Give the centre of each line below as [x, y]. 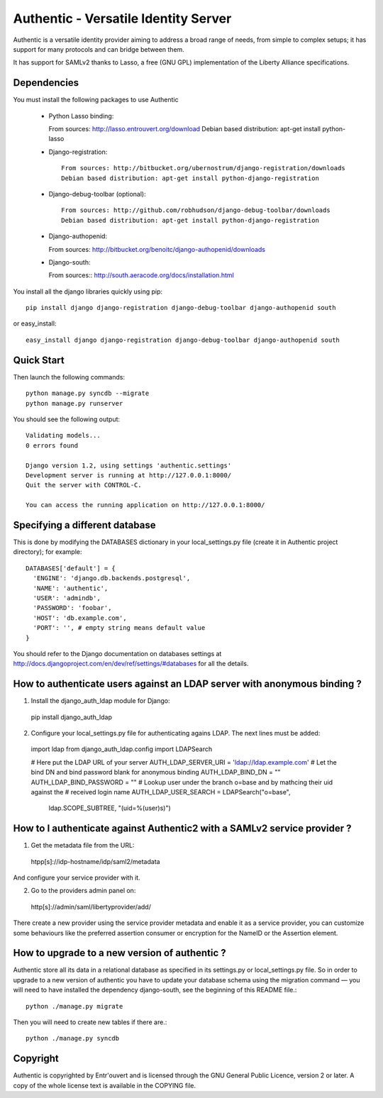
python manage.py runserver [74, 403]
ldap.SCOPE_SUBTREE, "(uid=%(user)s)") [110, 808]
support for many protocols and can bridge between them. [99, 49]
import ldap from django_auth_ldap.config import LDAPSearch [122, 749]
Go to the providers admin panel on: [83, 891]
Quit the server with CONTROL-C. [84, 485]
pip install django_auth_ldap [72, 717]
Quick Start [39, 360]
